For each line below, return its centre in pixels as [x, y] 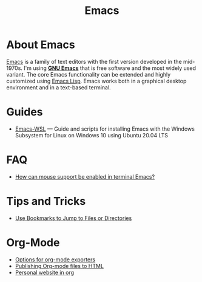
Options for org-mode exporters [55, 260]
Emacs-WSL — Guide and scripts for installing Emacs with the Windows [105, 129]
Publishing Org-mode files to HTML [59, 266]
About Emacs [41, 45]
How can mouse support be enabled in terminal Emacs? [85, 176]
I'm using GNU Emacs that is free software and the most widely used [109, 68]
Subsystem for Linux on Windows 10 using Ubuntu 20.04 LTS [92, 135]
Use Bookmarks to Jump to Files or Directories [73, 218]
